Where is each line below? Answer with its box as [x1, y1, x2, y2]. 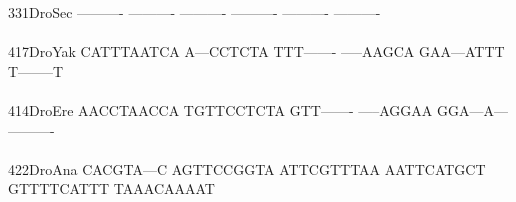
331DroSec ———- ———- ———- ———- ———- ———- [8, 2, 381, 22]
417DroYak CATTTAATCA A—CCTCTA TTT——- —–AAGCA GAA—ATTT [8, 41, 505, 62]
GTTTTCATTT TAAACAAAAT [8, 178, 215, 199]
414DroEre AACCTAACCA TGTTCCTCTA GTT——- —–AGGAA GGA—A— [8, 99, 508, 120]
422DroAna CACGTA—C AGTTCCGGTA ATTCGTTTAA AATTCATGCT [8, 158, 486, 179]
